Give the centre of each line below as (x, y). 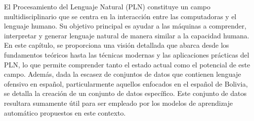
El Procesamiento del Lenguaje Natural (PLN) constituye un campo (107, 6)
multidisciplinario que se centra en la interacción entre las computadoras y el (120, 16)
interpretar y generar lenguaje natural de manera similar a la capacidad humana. (127, 35)
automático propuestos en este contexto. (65, 112)
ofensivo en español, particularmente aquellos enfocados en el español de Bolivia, (126, 83)
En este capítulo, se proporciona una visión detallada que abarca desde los (117, 45)
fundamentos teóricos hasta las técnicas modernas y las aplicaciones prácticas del (127, 54)
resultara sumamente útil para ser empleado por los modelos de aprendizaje (118, 103)
